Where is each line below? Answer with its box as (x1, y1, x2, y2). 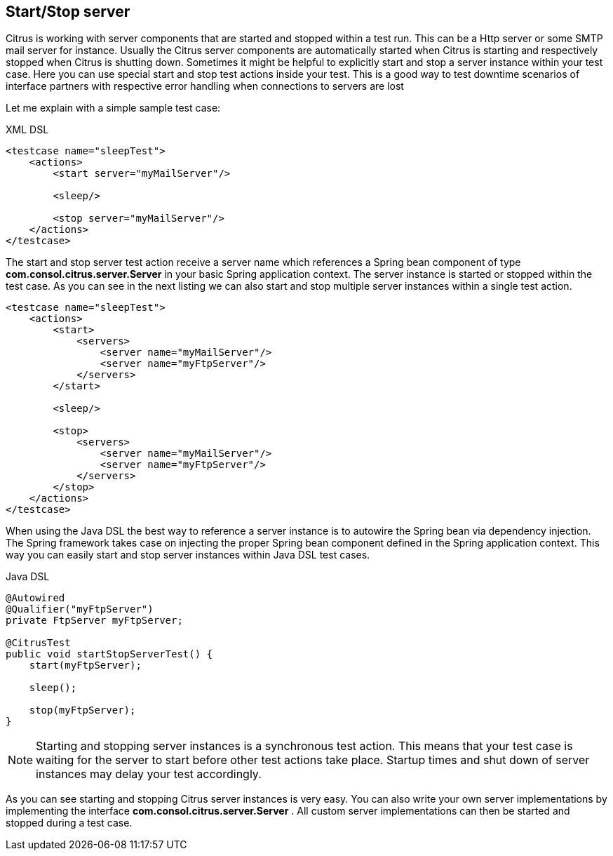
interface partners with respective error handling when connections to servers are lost (6, 80, 404, 93)
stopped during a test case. (6, 817, 133, 829)
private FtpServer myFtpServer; (6, 615, 183, 627)
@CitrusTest (6, 637, 71, 649)
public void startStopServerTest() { (6, 648, 213, 660)
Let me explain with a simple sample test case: (6, 102, 221, 114)
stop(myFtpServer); (29, 704, 136, 716)
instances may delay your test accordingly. (36, 767, 262, 782)
